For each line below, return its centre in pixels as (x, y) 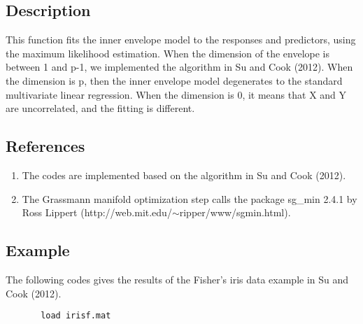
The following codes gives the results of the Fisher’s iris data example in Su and (177, 279)
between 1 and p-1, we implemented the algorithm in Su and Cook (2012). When (179, 67)
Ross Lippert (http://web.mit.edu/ (97, 212)
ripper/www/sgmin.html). (235, 212)
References (45, 146)
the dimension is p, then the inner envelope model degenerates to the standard (174, 80)
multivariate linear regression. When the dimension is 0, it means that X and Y (176, 94)
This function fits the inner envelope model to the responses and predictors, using (181, 40)
